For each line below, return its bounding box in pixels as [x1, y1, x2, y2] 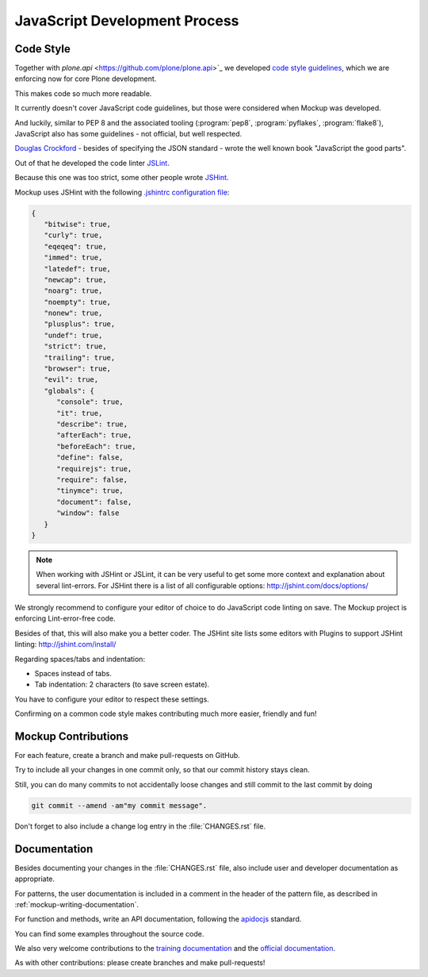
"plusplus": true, [44, 320, 116, 329]
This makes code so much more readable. [14, 88, 152, 98]
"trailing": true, [44, 353, 116, 362]
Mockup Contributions [14, 729, 129, 743]
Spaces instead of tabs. [34, 669, 113, 678]
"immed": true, [44, 253, 103, 262]
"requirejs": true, [56, 464, 132, 473]
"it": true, [56, 409, 103, 417]
